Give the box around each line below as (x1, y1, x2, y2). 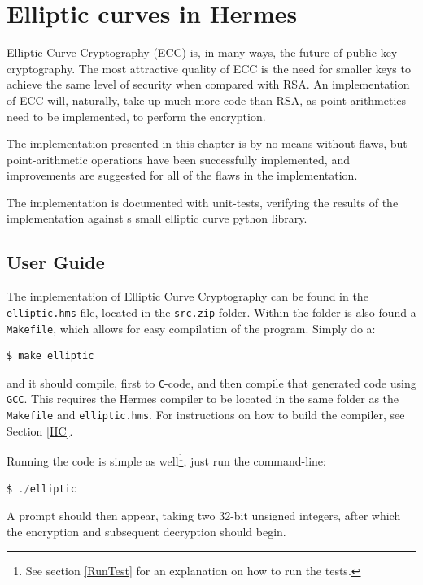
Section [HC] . (7, 422, 73, 439)
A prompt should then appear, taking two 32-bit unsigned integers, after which (7, 507, 401, 524)
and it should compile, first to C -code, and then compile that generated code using (7, 374, 416, 391)
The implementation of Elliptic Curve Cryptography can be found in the (7, 288, 368, 305)
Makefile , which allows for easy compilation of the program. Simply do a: (7, 319, 376, 336)
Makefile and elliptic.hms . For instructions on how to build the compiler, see (7, 406, 405, 423)
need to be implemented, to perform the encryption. (7, 107, 266, 124)
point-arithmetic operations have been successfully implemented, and (7, 150, 350, 167)
